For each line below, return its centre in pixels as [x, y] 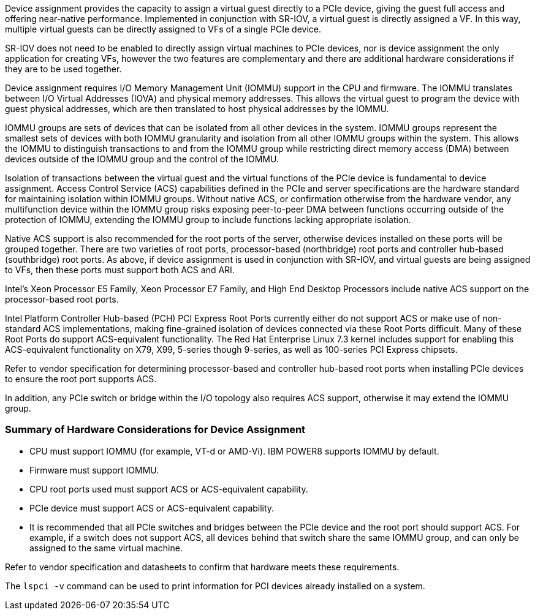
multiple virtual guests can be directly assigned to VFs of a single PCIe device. [163, 29]
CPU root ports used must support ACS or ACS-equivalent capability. [169, 489]
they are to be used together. [63, 69]
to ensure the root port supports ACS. [81, 379]
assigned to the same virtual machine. [106, 548]
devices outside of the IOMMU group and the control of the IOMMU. [142, 159]
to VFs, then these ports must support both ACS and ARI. [120, 270]
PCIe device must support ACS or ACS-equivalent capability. [152, 508]
